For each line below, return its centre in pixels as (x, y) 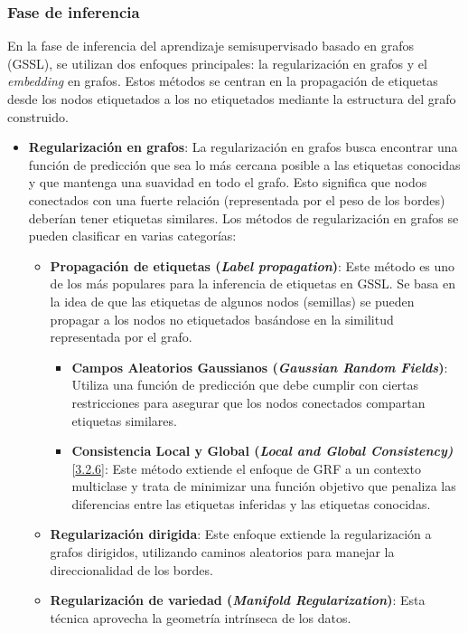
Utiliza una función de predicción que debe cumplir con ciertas (245, 385)
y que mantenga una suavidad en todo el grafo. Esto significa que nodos (228, 182)
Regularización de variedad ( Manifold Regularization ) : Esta (238, 600)
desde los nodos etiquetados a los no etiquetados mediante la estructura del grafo (232, 99)
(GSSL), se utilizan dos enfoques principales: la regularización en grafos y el (217, 63)
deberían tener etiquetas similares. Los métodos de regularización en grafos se (243, 217)
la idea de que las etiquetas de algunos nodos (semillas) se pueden (232, 301)
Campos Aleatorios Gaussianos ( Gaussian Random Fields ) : (260, 367)
